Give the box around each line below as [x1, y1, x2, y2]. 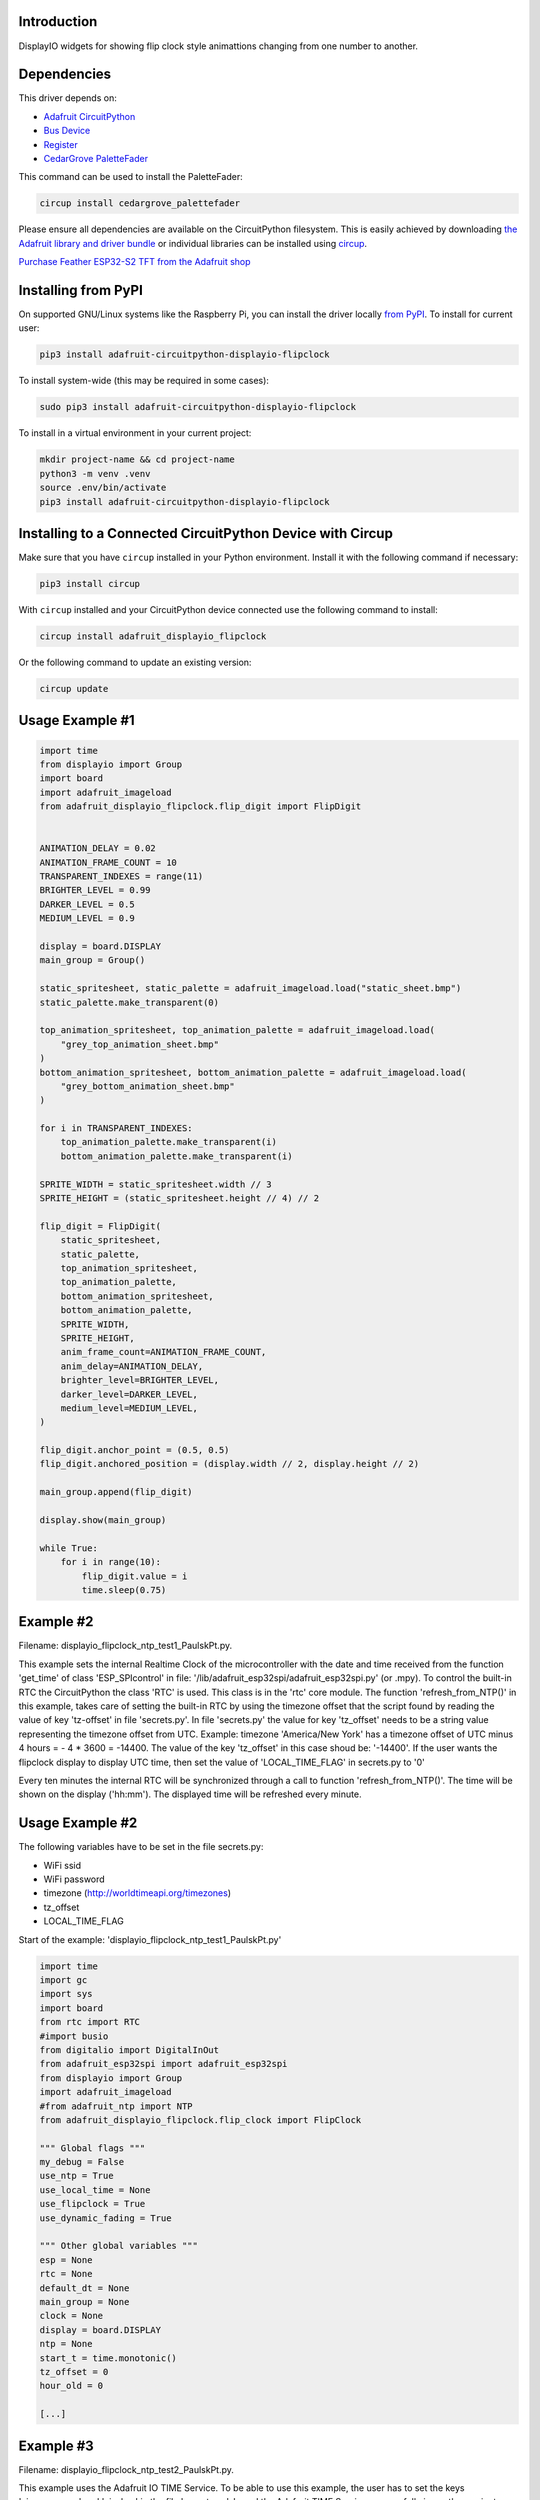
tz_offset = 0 [39, 2366, 109, 2377]
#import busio [39, 2030, 109, 2042]
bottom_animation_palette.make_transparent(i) [60, 1150, 294, 1162]
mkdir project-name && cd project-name [39, 454, 235, 465]
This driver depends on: [18, 92, 117, 104]
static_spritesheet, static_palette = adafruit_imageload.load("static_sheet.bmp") [39, 983, 462, 994]
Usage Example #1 [18, 712, 135, 729]
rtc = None [39, 2268, 93, 2280]
